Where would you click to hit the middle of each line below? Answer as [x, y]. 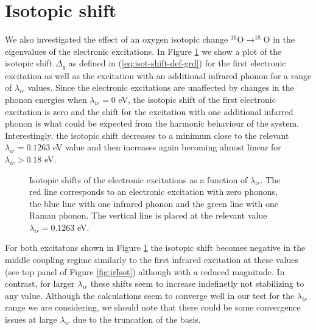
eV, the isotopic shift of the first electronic [197, 99]
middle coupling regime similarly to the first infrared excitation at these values [152, 260]
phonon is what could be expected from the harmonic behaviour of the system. [152, 123]
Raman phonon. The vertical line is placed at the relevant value [148, 215]
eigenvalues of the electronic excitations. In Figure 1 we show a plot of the [143, 51]
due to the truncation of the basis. [137, 319]
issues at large [31, 319]
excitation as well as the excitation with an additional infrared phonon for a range [158, 75]
